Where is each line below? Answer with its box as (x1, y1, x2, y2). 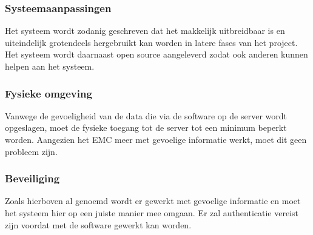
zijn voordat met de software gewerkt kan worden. (5, 218, 192, 231)
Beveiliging (5, 171, 60, 186)
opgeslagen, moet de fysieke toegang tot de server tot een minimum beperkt (5, 121, 287, 134)
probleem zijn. (5, 145, 58, 157)
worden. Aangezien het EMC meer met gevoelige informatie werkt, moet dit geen (5, 133, 307, 145)
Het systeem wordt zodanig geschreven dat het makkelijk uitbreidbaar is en (5, 24, 285, 37)
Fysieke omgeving (5, 85, 92, 101)
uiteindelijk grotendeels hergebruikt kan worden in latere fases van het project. (5, 36, 298, 48)
